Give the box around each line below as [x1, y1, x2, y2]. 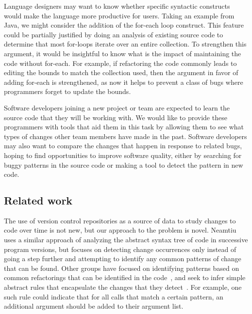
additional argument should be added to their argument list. [4, 301, 184, 311]
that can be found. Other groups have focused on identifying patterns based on [4, 263, 239, 273]
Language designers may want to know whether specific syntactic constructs [4, 1, 230, 11]
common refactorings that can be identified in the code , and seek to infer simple [4, 272, 246, 283]
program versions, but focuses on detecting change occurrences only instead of [4, 244, 236, 254]
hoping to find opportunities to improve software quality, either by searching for [4, 150, 242, 160]
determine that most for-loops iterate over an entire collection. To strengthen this [4, 39, 247, 49]
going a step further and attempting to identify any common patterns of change [4, 253, 241, 264]
